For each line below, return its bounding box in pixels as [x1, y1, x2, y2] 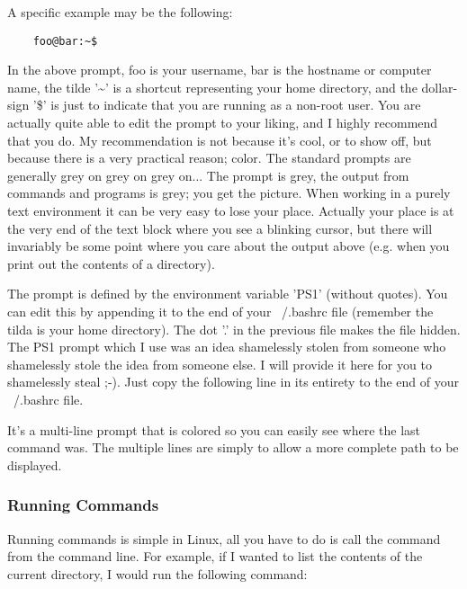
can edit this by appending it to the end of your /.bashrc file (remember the [7, 301, 434, 320]
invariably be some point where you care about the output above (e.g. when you [7, 236, 450, 255]
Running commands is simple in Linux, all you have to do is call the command [7, 529, 441, 548]
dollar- [421, 77, 458, 96]
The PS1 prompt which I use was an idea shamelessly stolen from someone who [7, 337, 446, 356]
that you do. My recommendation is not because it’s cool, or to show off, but [7, 130, 432, 149]
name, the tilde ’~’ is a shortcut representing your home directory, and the [7, 77, 418, 96]
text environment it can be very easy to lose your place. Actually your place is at [7, 201, 454, 219]
